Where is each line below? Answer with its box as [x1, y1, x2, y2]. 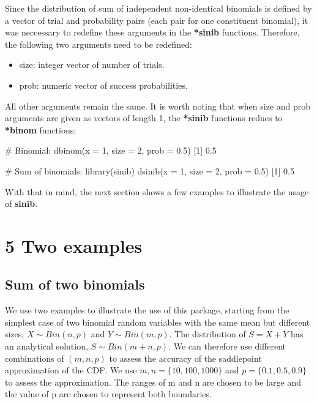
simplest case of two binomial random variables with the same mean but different [5, 315, 310, 328]
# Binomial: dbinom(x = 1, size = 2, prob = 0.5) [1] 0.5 [5, 144, 217, 157]
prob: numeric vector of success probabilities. [19, 78, 188, 91]
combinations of [5, 351, 64, 364]
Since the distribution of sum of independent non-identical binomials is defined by [5, 2, 312, 14]
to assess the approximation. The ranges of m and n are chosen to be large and [5, 375, 301, 388]
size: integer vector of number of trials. [19, 58, 165, 71]
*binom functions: [5, 123, 76, 136]
